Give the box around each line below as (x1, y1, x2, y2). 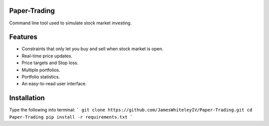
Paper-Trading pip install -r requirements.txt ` (9, 114, 133, 120)
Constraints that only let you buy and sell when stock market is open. (21, 46, 164, 52)
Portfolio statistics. (21, 74, 60, 80)
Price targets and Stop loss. (21, 60, 79, 66)
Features (9, 33, 37, 41)
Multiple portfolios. (21, 67, 61, 73)
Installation (9, 94, 45, 102)
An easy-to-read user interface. (21, 81, 87, 87)
